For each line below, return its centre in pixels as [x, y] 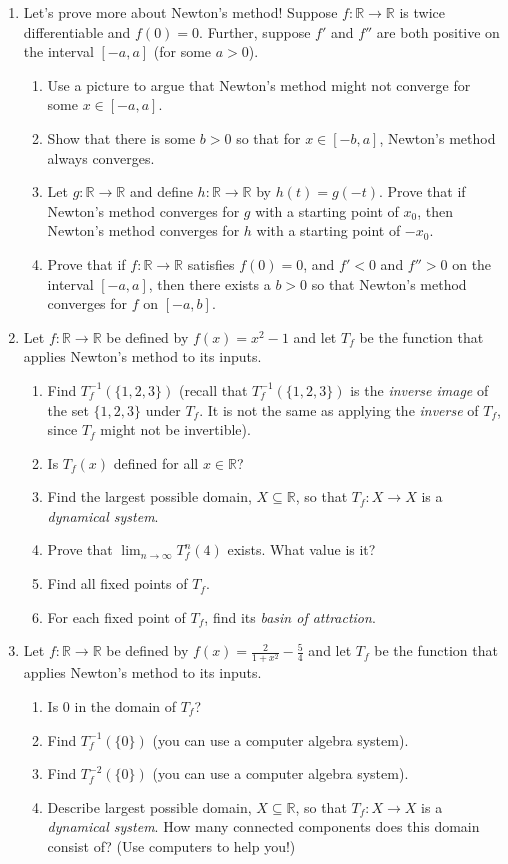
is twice [422, 12]
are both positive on [438, 31]
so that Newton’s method [389, 283]
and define [161, 191]
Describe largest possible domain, [149, 806]
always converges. [101, 157]
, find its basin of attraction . [290, 616]
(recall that [213, 389]
